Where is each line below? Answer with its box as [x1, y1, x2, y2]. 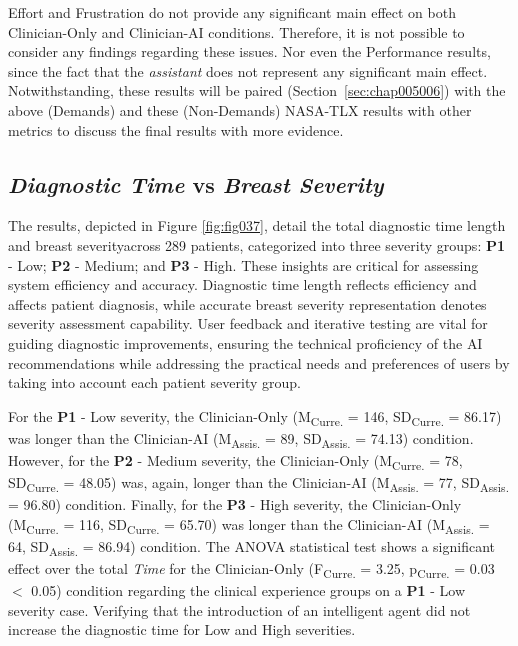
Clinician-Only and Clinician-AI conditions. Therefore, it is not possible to [8, 21, 465, 42]
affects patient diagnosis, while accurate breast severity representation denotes [8, 293, 487, 314]
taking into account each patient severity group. [8, 372, 301, 393]
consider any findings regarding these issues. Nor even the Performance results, [8, 41, 491, 62]
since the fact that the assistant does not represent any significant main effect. [8, 60, 488, 81]
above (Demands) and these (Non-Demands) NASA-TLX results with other [8, 99, 472, 120]
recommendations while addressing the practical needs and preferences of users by [8, 352, 510, 373]
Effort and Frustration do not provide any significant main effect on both [8, 2, 456, 22]
